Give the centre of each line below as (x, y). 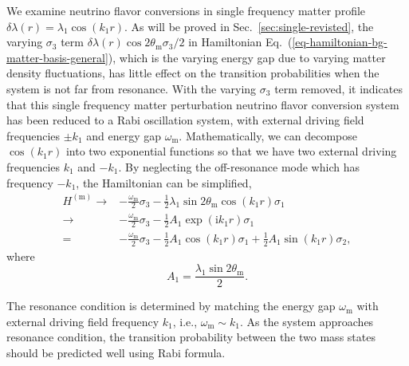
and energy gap (124, 135)
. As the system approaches (307, 321)
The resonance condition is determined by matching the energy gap (171, 306)
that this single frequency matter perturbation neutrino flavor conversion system (203, 104)
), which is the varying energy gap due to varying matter (247, 57)
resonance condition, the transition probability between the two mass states (191, 337)
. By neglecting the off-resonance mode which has (239, 166)
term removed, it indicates (338, 88)
